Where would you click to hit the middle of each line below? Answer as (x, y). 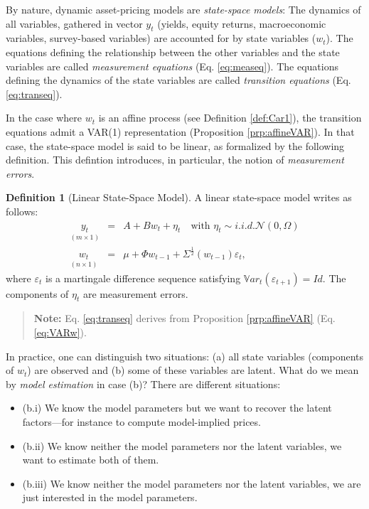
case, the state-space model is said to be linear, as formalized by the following (175, 145)
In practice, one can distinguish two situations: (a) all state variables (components (185, 356)
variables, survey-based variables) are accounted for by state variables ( (161, 38)
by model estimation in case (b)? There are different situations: (143, 384)
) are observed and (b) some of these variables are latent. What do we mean (193, 370)
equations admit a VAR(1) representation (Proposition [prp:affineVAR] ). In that (180, 131)
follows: (22, 211)
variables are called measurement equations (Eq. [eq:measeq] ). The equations (172, 66)
